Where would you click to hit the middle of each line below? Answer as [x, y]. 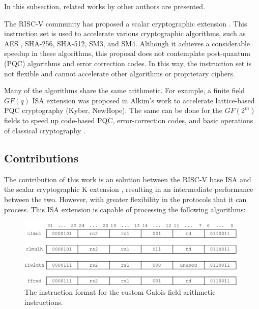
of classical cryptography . [45, 130]
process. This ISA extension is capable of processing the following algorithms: [125, 209]
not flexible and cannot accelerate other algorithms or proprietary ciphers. [120, 73]
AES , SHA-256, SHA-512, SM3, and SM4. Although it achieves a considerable [127, 43]
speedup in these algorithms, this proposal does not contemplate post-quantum [127, 53]
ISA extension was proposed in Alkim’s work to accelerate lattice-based [143, 100]
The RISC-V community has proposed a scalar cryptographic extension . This [126, 23]
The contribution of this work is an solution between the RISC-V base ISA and [128, 179]
